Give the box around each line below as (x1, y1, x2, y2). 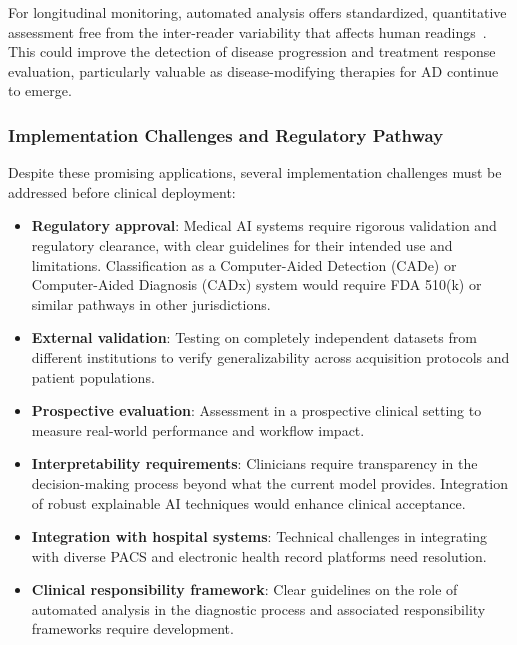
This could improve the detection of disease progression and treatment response (8, 41, 496, 62)
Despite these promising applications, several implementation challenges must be (8, 162, 502, 183)
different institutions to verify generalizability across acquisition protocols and (31, 346, 510, 367)
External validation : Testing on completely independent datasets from (31, 327, 477, 348)
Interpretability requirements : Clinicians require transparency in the (31, 453, 478, 474)
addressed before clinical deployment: (8, 181, 236, 202)
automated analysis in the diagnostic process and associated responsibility (31, 598, 486, 619)
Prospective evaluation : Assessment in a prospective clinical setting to (31, 400, 482, 421)
